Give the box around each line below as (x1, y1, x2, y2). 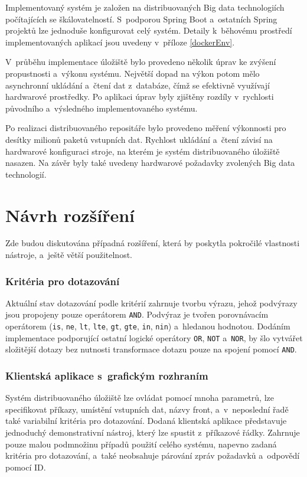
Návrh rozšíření (5, 202, 135, 227)
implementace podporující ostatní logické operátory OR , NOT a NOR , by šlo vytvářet (5, 331, 303, 344)
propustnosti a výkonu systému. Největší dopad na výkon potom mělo (5, 67, 260, 79)
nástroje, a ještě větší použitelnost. (5, 249, 133, 261)
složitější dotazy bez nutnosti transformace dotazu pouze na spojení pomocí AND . (5, 343, 297, 355)
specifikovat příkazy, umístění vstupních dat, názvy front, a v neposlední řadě (5, 403, 289, 415)
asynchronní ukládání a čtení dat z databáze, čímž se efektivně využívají (5, 79, 270, 91)
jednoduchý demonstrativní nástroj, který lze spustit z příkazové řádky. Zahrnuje (5, 426, 300, 439)
